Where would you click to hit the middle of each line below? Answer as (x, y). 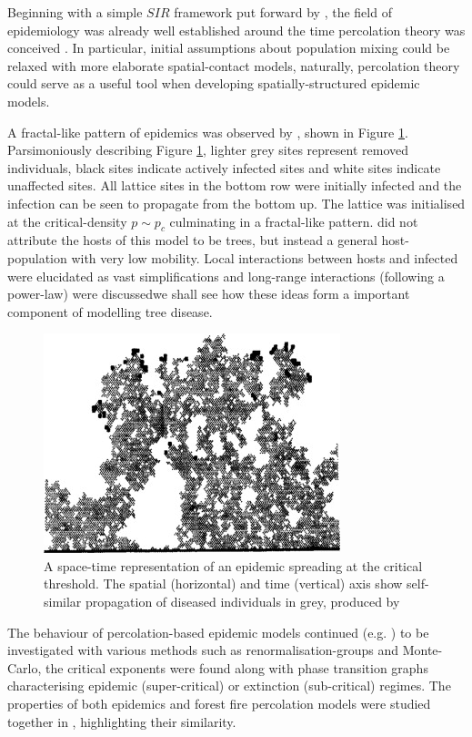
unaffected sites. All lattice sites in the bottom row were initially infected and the (235, 185)
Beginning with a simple (75, 12)
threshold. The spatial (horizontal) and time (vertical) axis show (223, 583)
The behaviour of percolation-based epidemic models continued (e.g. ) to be (218, 632)
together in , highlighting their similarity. (122, 721)
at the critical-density (67, 221)
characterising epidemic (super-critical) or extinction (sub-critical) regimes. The (229, 686)
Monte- (422, 650)
